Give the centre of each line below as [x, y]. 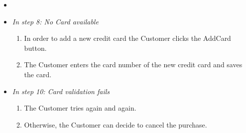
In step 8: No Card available [55, 21]
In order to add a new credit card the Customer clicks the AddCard [127, 38]
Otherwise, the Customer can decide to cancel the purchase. [116, 124]
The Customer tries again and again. [80, 108]
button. [35, 48]
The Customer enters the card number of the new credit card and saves [133, 65]
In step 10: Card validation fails [61, 91]
